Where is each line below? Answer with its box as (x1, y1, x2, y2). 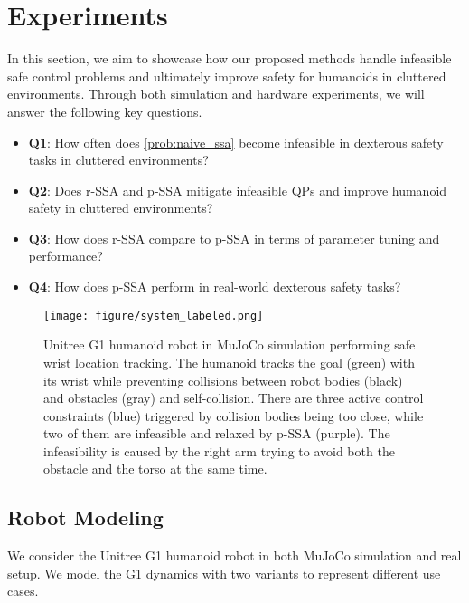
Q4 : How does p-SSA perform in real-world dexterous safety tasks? (28, 277, 401, 296)
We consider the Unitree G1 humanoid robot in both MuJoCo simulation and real (7, 546, 462, 565)
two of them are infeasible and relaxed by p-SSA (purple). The (43, 424, 390, 443)
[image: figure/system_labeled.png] (43, 309, 264, 322)
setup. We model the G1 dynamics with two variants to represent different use (7, 563, 441, 582)
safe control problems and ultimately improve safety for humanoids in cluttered (7, 66, 446, 85)
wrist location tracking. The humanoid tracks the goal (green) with (43, 352, 415, 371)
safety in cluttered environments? (28, 198, 213, 217)
